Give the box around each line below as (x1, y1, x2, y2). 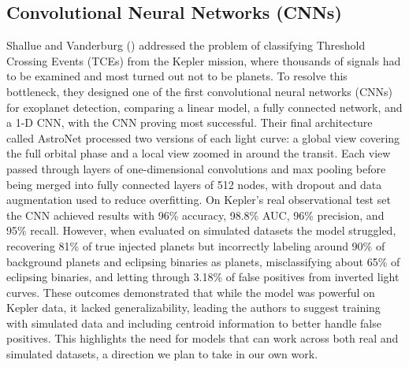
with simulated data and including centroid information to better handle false (6, 314, 381, 331)
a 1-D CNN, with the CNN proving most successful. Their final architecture (6, 114, 373, 131)
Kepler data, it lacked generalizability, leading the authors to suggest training (6, 299, 381, 316)
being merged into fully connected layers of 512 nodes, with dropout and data (6, 176, 382, 192)
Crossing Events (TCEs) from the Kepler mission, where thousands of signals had (6, 52, 401, 69)
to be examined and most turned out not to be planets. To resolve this (6, 68, 348, 84)
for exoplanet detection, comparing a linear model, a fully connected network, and (6, 98, 403, 115)
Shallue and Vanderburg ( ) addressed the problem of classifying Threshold (6, 37, 366, 54)
